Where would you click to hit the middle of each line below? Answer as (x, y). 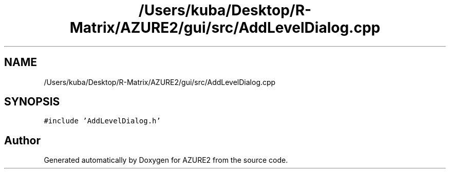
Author (22, 140)
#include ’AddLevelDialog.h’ (102, 121)
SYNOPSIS (32, 102)
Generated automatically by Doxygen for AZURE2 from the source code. (166, 160)
